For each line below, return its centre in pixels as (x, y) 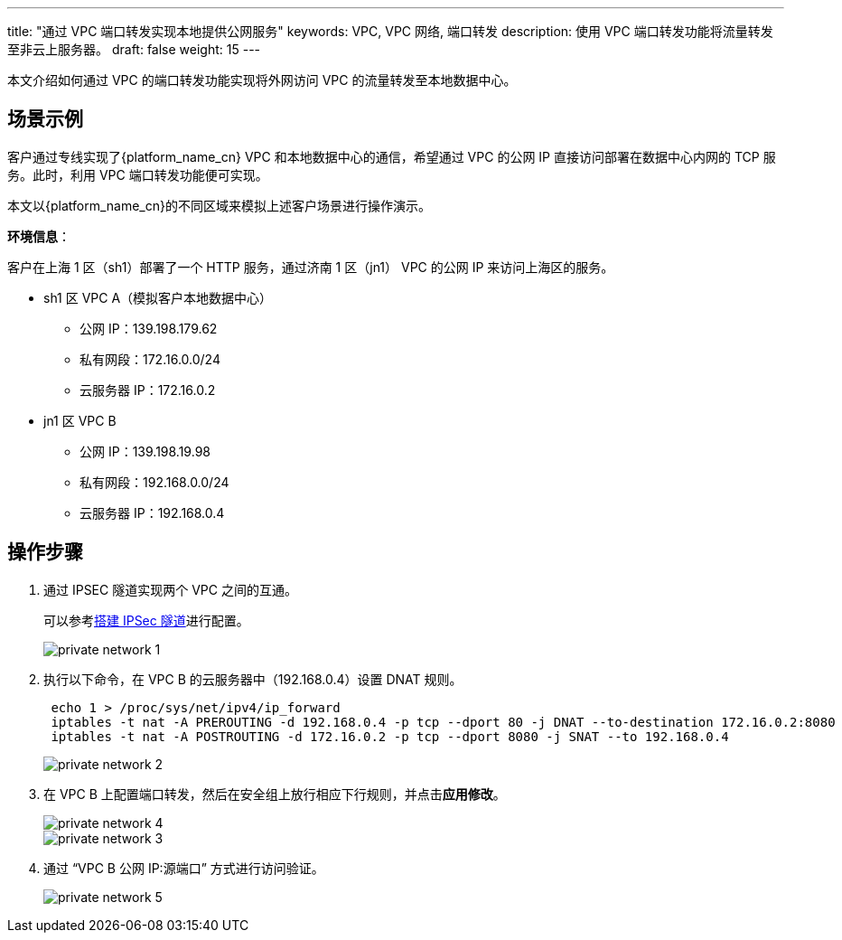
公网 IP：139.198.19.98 (145, 451)
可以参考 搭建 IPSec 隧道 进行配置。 (146, 620)
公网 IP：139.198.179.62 (149, 328)
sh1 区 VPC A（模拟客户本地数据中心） (158, 297)
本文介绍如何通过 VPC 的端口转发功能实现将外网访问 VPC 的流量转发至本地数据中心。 (262, 80)
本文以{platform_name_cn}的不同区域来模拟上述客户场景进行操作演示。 (219, 205)
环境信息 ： (39, 236)
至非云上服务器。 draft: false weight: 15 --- (134, 49)
